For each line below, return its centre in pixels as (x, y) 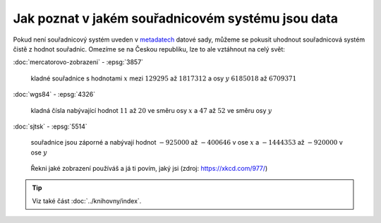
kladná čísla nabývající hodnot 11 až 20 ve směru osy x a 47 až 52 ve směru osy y (151, 110)
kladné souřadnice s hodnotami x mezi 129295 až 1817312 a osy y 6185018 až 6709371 (164, 78)
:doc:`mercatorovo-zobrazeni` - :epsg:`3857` (78, 62)
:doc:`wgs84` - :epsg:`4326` (54, 95)
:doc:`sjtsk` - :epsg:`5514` (50, 126)
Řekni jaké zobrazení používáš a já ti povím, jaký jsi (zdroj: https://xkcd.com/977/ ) (149, 169)
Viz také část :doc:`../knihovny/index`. (87, 200)
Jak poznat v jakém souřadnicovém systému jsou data (176, 18)
